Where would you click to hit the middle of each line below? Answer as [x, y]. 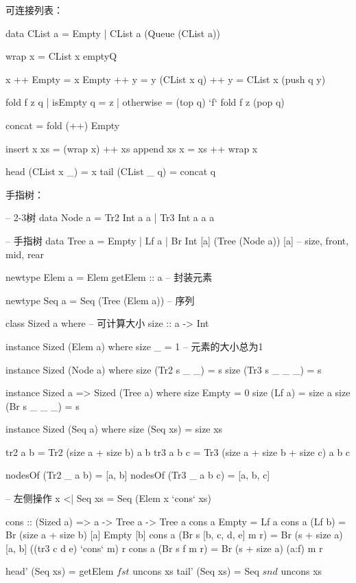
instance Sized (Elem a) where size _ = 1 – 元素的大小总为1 [134, 346]
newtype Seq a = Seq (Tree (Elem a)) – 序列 [100, 300]
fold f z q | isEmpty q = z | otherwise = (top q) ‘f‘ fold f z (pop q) [145, 102]
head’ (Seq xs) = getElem [60, 571]
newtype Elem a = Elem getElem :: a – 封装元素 [109, 277]
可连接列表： [34, 10]
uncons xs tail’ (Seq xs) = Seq [196, 571]
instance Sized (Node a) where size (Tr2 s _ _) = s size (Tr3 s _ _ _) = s [164, 369]
